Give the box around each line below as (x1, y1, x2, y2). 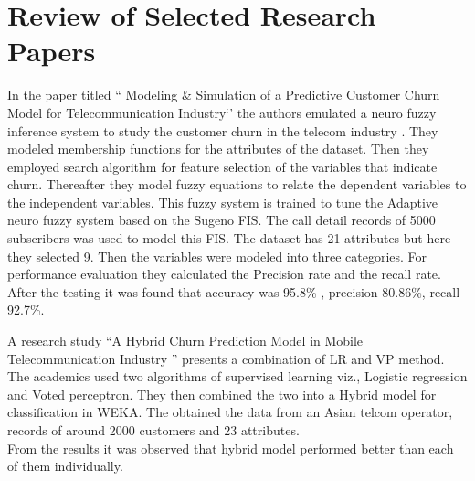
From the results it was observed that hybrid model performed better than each (7, 438, 454, 457)
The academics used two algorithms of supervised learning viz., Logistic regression (7, 367, 468, 386)
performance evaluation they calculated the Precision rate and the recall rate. (7, 264, 441, 283)
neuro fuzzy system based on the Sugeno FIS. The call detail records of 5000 (7, 210, 436, 230)
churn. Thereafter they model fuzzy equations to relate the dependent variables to (7, 175, 467, 194)
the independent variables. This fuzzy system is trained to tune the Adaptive (7, 192, 438, 211)
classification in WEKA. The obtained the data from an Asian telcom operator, (7, 402, 453, 422)
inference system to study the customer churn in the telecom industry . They (7, 121, 438, 140)
